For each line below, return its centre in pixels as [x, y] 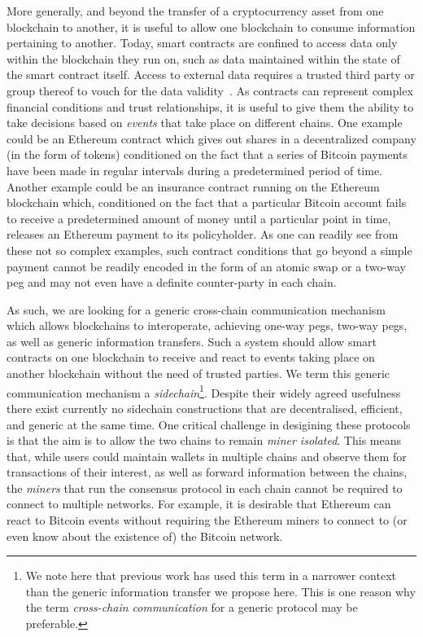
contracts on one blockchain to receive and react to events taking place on [191, 357]
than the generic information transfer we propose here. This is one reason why [220, 591]
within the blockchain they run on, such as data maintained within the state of [203, 58]
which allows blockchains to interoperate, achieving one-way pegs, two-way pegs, [207, 325]
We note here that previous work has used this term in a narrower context [211, 575]
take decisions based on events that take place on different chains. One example [205, 123]
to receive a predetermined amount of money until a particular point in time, [199, 218]
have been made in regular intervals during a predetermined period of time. [194, 170]
